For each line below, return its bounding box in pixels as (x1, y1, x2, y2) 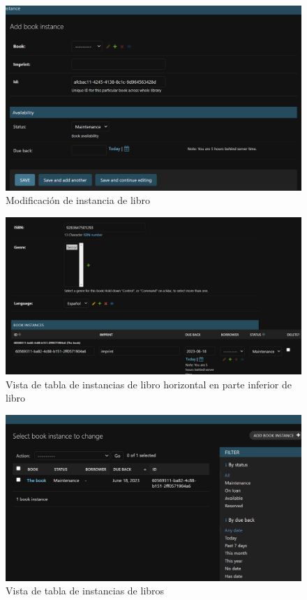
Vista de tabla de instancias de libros (6, 583, 165, 598)
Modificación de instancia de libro (6, 193, 151, 207)
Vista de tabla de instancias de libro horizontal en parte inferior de (6, 376, 292, 391)
